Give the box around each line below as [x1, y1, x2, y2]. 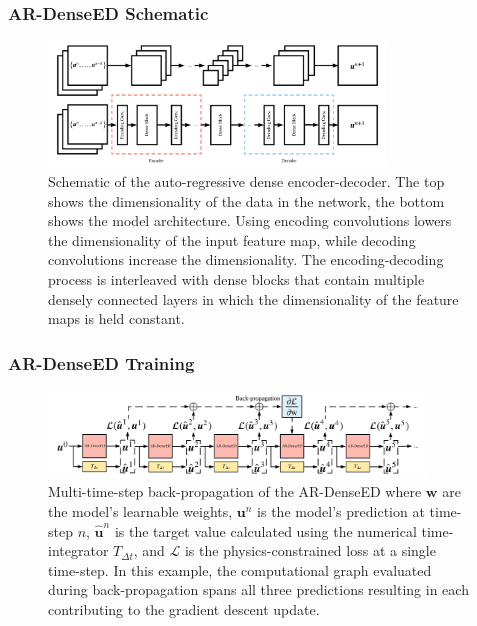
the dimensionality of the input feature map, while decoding [48, 229, 416, 250]
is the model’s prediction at [257, 500, 425, 521]
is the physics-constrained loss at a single [184, 540, 436, 561]
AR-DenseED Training [8, 350, 195, 375]
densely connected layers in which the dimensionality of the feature [48, 288, 459, 309]
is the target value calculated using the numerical [114, 520, 417, 541]
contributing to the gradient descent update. [48, 598, 320, 619]
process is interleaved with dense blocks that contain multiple [48, 268, 425, 289]
